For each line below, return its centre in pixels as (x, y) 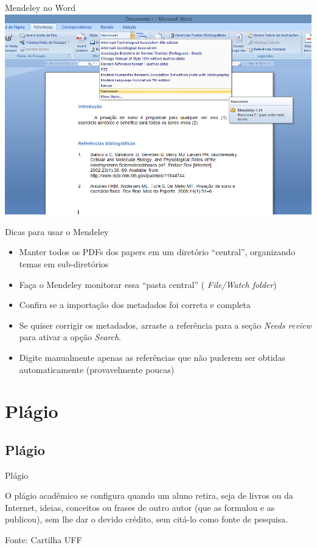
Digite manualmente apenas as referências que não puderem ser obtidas (152, 357)
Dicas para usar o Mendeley (57, 231)
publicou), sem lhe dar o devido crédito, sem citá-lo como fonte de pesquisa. (147, 519)
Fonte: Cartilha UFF (44, 540)
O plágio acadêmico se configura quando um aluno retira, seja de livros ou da (149, 495)
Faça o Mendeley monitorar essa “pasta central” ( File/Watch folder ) (148, 284)
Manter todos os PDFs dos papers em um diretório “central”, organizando (157, 252)
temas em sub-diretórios (64, 263)
